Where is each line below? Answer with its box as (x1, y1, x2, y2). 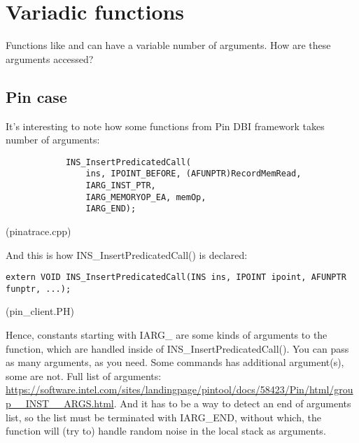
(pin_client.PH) (6, 304, 74, 318)
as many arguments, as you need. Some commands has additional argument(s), (6, 355, 344, 370)
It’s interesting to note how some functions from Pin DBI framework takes (6, 118, 325, 133)
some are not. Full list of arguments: (6, 368, 162, 383)
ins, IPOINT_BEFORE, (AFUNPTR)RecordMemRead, (85, 169, 302, 179)
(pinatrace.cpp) (6, 223, 71, 238)
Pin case (6, 85, 67, 107)
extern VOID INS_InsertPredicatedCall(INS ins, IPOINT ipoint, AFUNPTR (6, 272, 346, 283)
